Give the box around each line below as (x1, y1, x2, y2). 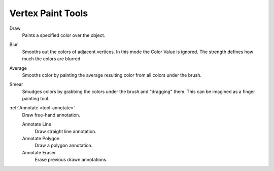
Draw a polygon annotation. (35, 142, 93, 149)
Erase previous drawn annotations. (35, 157, 108, 163)
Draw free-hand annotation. (22, 112, 81, 118)
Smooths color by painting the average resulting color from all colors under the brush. (22, 72, 201, 78)
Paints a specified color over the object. (22, 32, 106, 38)
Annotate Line (22, 121, 52, 127)
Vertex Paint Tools (9, 8, 88, 19)
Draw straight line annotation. (35, 128, 96, 134)
